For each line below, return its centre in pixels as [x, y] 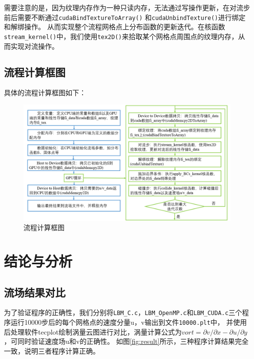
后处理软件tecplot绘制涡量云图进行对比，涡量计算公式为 [93, 331]
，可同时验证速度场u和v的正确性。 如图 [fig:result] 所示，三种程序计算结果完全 [126, 341]
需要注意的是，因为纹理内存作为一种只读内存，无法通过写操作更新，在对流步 [127, 7]
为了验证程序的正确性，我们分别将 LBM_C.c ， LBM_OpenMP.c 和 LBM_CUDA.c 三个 [123, 312]
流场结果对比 [35, 292]
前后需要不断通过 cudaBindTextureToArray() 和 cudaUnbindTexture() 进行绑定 [125, 17]
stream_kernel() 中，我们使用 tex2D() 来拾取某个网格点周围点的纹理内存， [121, 36]
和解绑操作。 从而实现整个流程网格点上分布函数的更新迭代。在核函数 [115, 27]
